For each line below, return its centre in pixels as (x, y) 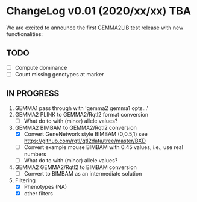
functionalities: (25, 34)
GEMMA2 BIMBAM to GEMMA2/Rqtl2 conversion (76, 127)
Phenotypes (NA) (45, 187)
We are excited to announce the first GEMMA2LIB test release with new (95, 28)
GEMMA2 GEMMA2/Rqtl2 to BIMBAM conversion (76, 167)
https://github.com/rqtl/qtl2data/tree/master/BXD (85, 141)
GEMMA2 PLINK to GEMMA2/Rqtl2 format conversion (82, 114)
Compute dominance (41, 67)
